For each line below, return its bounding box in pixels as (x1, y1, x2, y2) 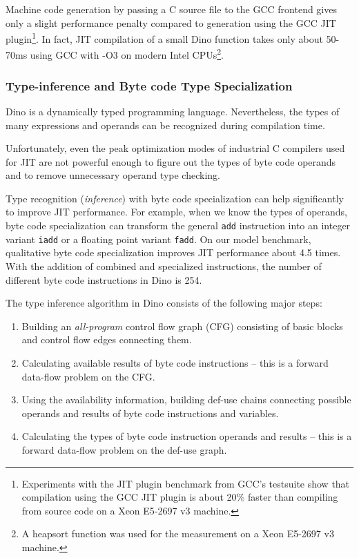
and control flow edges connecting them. (21, 332, 192, 347)
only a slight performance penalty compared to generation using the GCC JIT (6, 15, 336, 30)
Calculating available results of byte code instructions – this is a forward (21, 355, 329, 369)
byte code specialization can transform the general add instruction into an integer (6, 218, 351, 233)
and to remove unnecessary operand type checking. (6, 168, 220, 182)
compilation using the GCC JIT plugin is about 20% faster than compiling (21, 490, 338, 504)
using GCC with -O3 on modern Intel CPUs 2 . (30, 46, 224, 62)
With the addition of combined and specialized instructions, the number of (6, 258, 322, 273)
